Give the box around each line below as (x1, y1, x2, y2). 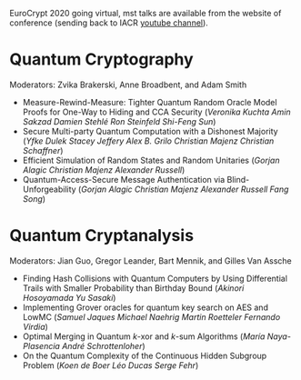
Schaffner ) (22, 145, 64, 155)
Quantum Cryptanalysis (9, 225, 194, 246)
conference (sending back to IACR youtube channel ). (9, 17, 209, 28)
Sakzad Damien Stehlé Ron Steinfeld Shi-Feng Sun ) (22, 115, 216, 126)
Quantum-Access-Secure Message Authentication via (22, 174, 226, 185)
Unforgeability (22, 184, 76, 195)
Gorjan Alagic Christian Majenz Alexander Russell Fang (80, 184, 289, 195)
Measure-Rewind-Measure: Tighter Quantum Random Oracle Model (22, 96, 277, 107)
